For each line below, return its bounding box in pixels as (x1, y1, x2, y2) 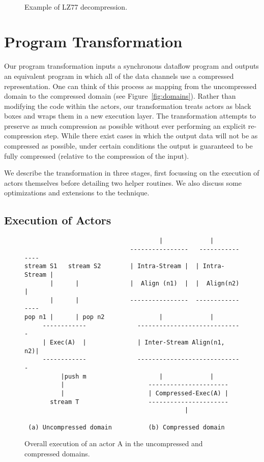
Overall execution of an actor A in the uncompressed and (24, 438, 203, 449)
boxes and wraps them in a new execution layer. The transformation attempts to (4, 110, 256, 121)
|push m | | (61, 372, 214, 380)
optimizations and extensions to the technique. (4, 187, 150, 198)
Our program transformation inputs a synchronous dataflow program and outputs (4, 61, 259, 71)
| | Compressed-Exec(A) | (61, 390, 228, 397)
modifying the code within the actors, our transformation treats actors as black (4, 100, 251, 111)
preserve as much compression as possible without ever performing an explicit (4, 120, 246, 131)
